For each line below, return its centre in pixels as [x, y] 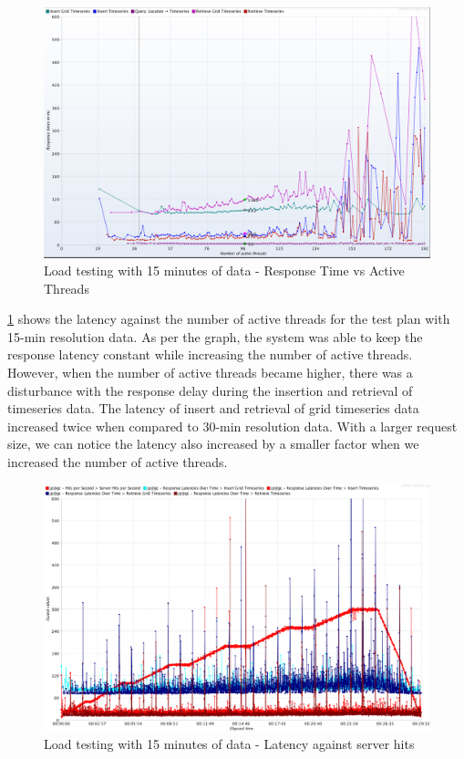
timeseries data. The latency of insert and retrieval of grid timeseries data [213, 408]
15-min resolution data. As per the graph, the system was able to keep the [215, 336]
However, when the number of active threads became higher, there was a [210, 373]
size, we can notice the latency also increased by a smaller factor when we [213, 444]
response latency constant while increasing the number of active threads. [210, 354]
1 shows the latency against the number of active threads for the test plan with [229, 319]
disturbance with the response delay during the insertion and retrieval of [210, 390]
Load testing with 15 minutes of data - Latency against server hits [229, 744]
